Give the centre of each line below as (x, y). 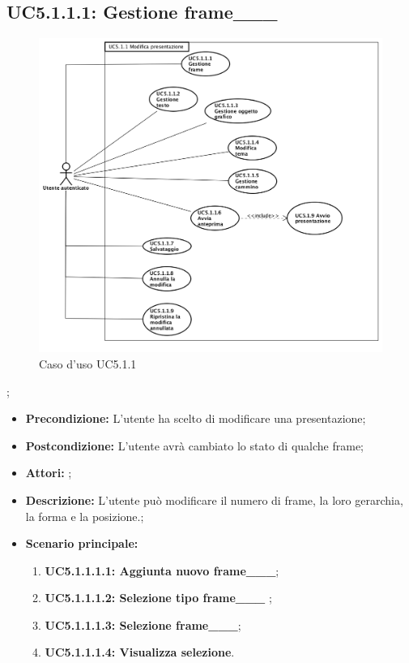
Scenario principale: (82, 543)
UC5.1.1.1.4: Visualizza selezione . (140, 652)
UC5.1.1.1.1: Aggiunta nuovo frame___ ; (162, 570)
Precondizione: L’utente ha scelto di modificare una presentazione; (196, 418)
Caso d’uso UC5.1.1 (88, 363)
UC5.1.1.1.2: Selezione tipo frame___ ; (158, 598)
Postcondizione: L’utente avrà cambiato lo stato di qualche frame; (194, 445)
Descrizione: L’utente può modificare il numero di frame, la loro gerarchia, (214, 499)
